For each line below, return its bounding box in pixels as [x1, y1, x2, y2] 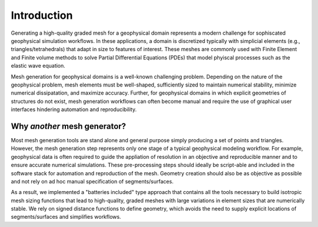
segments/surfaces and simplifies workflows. [11, 213, 121, 221]
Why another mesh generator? [11, 121, 127, 131]
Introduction [11, 9, 73, 22]
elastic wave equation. [11, 62, 66, 69]
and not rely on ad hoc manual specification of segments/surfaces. [11, 178, 174, 185]
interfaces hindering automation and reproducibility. [11, 106, 137, 113]
